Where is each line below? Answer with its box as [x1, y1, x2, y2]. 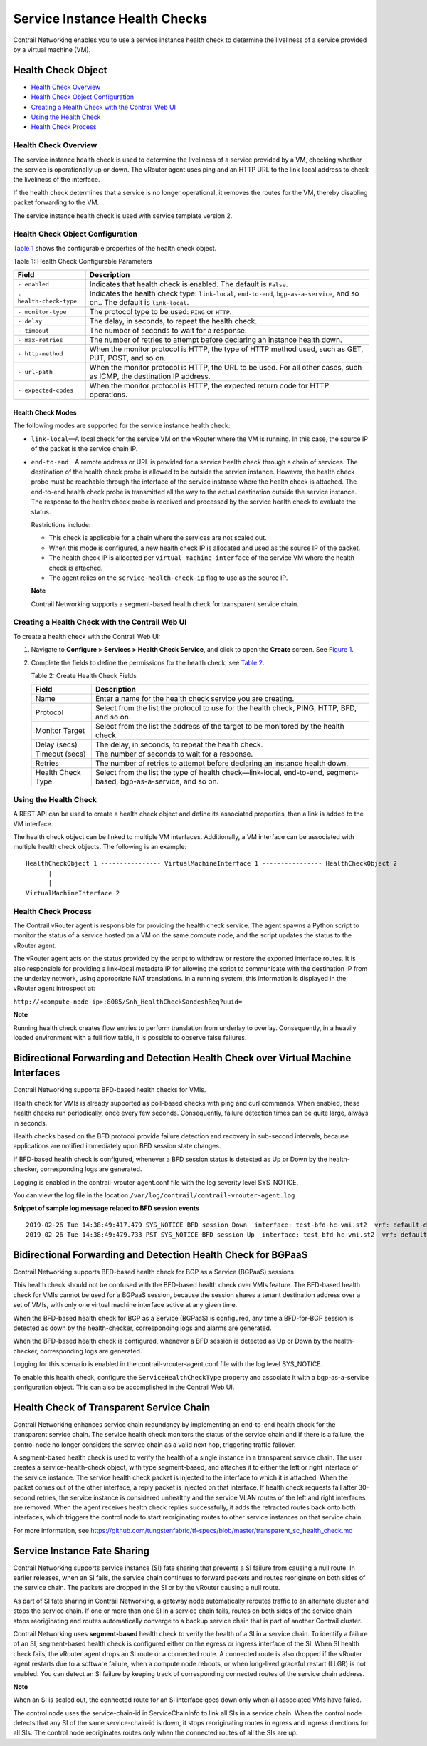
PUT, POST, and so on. [89, 353, 167, 363]
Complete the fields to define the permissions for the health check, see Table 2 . [31, 658, 265, 667]
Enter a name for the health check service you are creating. [95, 694, 295, 704]
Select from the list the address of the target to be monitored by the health [95, 722, 344, 732]
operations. [89, 390, 128, 400]
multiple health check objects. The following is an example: [13, 843, 187, 851]
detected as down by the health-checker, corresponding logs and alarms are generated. [13, 1324, 272, 1332]
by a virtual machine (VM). [13, 45, 91, 53]
